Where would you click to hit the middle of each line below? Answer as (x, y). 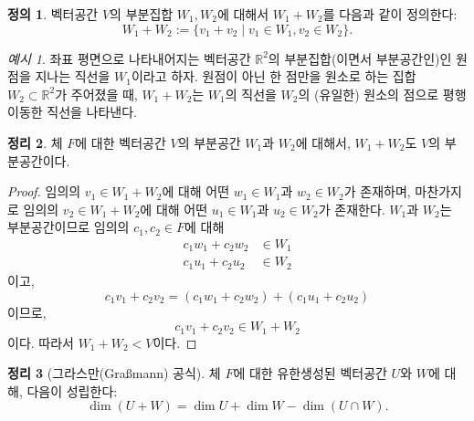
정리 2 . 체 (35, 142)
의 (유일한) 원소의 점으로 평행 (382, 94)
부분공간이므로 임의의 (68, 227)
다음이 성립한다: (72, 390)
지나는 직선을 (73, 76)
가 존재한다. (352, 209)
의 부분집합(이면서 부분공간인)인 (360, 58)
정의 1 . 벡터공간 (53, 14)
